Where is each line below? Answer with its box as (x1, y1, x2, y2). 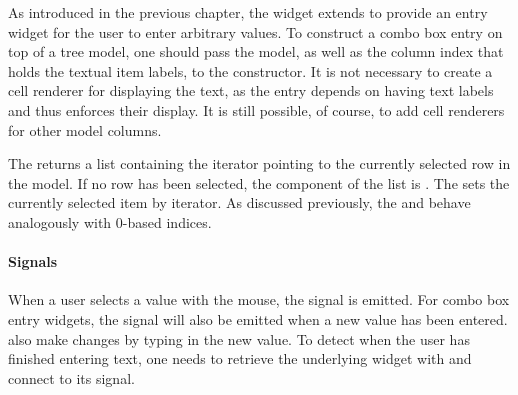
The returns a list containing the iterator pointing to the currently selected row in (8, 153, 511, 174)
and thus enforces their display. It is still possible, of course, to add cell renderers (8, 99, 505, 120)
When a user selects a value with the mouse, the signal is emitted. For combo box (8, 289, 510, 310)
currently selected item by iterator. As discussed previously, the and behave (8, 192, 471, 213)
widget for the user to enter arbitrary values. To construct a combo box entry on (8, 21, 503, 42)
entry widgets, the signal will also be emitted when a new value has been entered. (8, 308, 508, 329)
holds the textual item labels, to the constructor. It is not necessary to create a (8, 60, 493, 81)
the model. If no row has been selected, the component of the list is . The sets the (8, 172, 510, 193)
